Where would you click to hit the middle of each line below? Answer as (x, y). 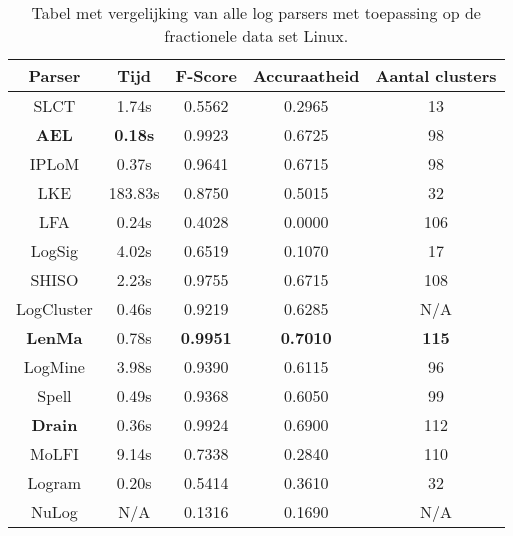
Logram (54, 482)
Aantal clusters (436, 75)
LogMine (54, 366)
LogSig (54, 250)
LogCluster (54, 308)
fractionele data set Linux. (256, 35)
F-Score (206, 75)
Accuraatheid (306, 75)
